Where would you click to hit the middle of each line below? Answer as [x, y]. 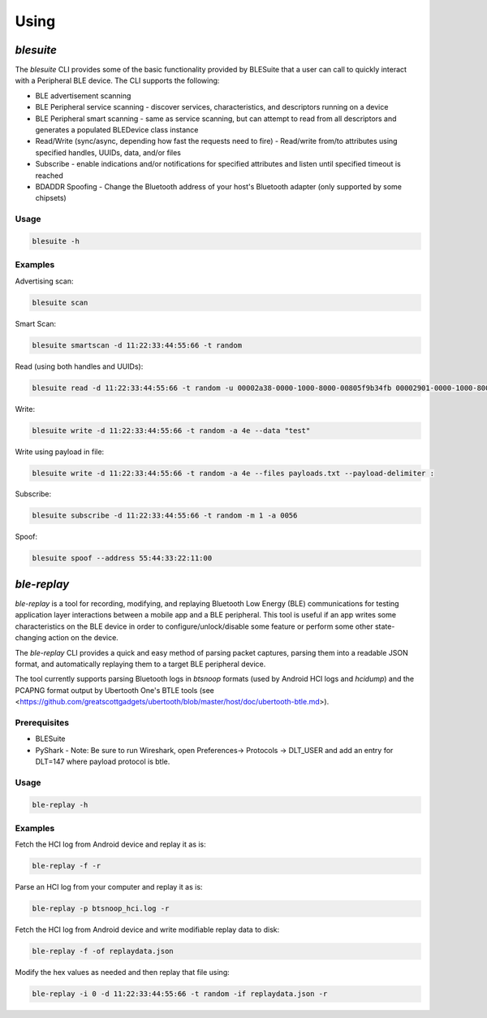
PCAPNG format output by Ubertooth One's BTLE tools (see [115, 690]
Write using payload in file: [60, 452]
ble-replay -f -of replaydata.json [103, 951]
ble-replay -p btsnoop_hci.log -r [101, 909]
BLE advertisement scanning [83, 95]
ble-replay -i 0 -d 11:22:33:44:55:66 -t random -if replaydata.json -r [180, 994]
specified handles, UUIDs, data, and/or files [108, 152]
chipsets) [51, 198]
